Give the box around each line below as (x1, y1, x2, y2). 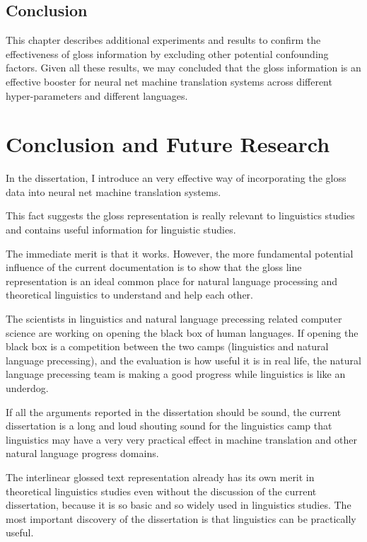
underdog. (6, 381, 49, 396)
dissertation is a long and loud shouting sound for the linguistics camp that (6, 418, 332, 433)
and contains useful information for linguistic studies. (6, 222, 236, 237)
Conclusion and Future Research (6, 129, 330, 158)
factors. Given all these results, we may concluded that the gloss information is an (6, 60, 361, 75)
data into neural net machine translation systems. (6, 184, 221, 199)
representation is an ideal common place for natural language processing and (6, 273, 338, 288)
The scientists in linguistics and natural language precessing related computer (6, 311, 342, 326)
